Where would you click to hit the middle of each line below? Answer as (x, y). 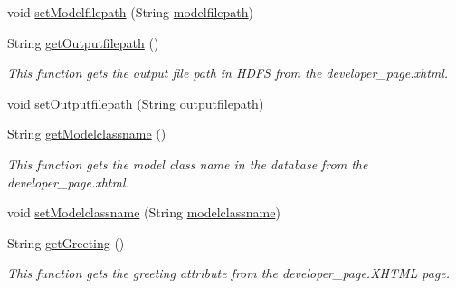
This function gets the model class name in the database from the (188, 163)
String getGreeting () (66, 242)
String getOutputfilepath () (83, 42)
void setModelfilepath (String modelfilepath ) (131, 12)
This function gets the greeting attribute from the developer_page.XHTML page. (229, 273)
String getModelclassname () (87, 134)
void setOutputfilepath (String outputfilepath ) (136, 103)
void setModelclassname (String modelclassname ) (144, 212)
